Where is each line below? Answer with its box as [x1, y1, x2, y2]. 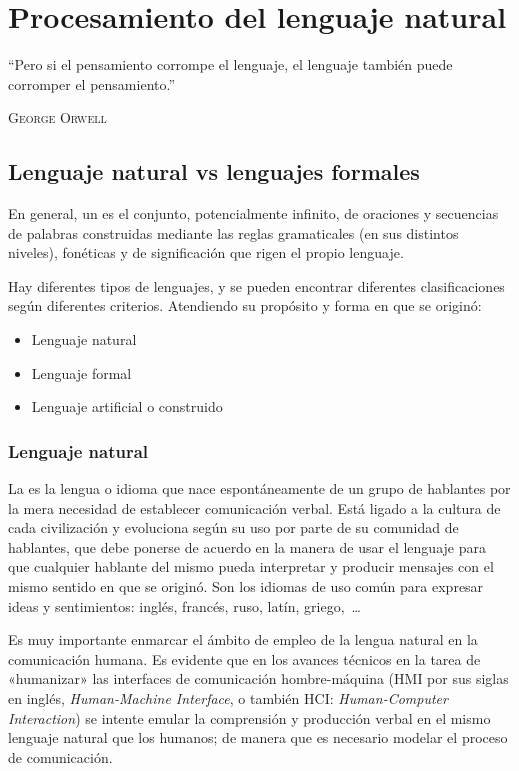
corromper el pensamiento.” [8, 73, 176, 94]
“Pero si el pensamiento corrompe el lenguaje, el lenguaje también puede [8, 54, 453, 75]
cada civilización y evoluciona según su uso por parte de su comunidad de [8, 517, 459, 538]
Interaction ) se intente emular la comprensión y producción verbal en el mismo [8, 707, 491, 728]
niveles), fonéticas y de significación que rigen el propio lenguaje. [8, 242, 404, 263]
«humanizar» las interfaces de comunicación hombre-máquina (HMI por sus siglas [8, 668, 509, 689]
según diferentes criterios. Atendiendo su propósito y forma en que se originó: [8, 295, 482, 316]
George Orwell [8, 107, 107, 128]
